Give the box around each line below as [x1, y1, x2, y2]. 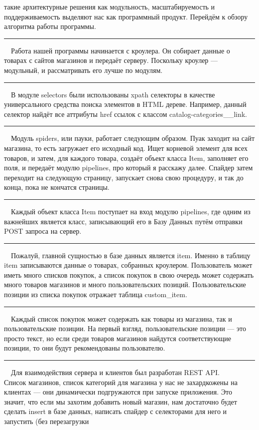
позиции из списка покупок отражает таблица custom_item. [4, 289, 187, 300]
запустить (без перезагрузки [4, 416, 89, 426]
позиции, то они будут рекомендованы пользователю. [4, 343, 165, 353]
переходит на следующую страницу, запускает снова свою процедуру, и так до [4, 172, 244, 182]
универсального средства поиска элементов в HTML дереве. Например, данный [4, 99, 247, 109]
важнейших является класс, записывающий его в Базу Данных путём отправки [4, 216, 243, 226]
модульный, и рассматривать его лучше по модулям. [4, 64, 163, 75]
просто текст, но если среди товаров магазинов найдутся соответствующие [4, 333, 231, 343]
